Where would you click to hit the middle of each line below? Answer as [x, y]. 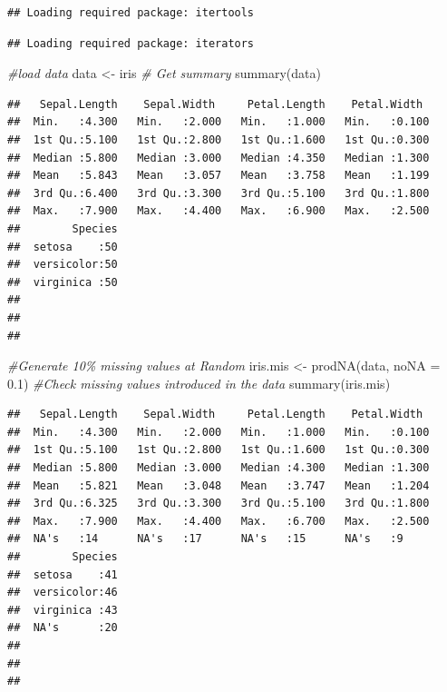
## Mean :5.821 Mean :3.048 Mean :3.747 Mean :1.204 [219, 485]
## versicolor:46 [63, 593]
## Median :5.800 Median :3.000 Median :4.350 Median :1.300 [219, 158]
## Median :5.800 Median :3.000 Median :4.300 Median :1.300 [219, 468]
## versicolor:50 [63, 265]
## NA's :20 [63, 628]
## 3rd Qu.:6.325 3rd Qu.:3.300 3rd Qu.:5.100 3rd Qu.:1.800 [219, 504]
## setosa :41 [63, 574]
